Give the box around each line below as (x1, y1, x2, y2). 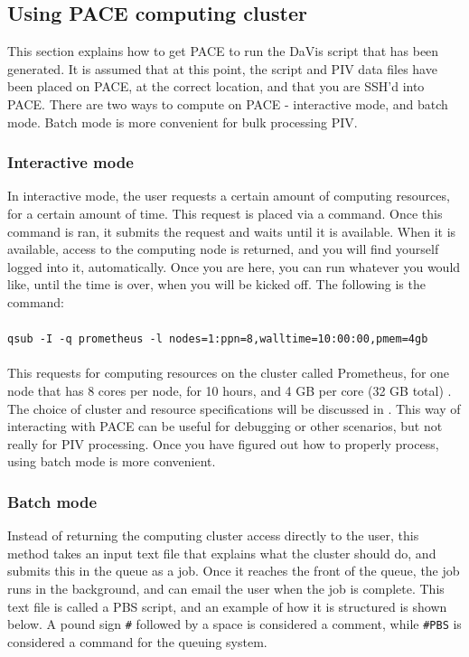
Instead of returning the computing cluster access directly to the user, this (7, 526, 419, 545)
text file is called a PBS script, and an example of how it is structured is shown (7, 596, 447, 615)
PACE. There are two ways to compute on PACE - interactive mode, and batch (7, 94, 448, 113)
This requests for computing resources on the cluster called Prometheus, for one (7, 363, 450, 382)
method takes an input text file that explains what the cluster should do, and (7, 543, 436, 562)
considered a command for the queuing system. (7, 632, 267, 651)
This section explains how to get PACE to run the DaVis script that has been (7, 42, 439, 61)
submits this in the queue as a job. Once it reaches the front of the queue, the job (7, 561, 460, 580)
